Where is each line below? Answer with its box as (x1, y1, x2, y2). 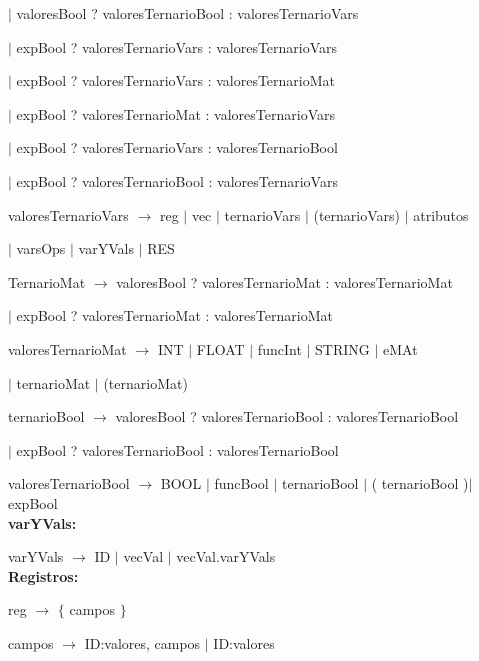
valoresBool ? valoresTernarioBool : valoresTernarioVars (16, 3, 359, 23)
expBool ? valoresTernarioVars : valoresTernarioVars (16, 36, 338, 57)
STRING (315, 338, 370, 359)
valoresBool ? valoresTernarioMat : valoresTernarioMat (116, 271, 453, 292)
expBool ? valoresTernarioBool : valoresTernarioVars (16, 170, 338, 191)
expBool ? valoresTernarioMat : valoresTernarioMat (16, 305, 333, 326)
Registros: (8, 565, 79, 586)
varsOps (16, 238, 66, 259)
